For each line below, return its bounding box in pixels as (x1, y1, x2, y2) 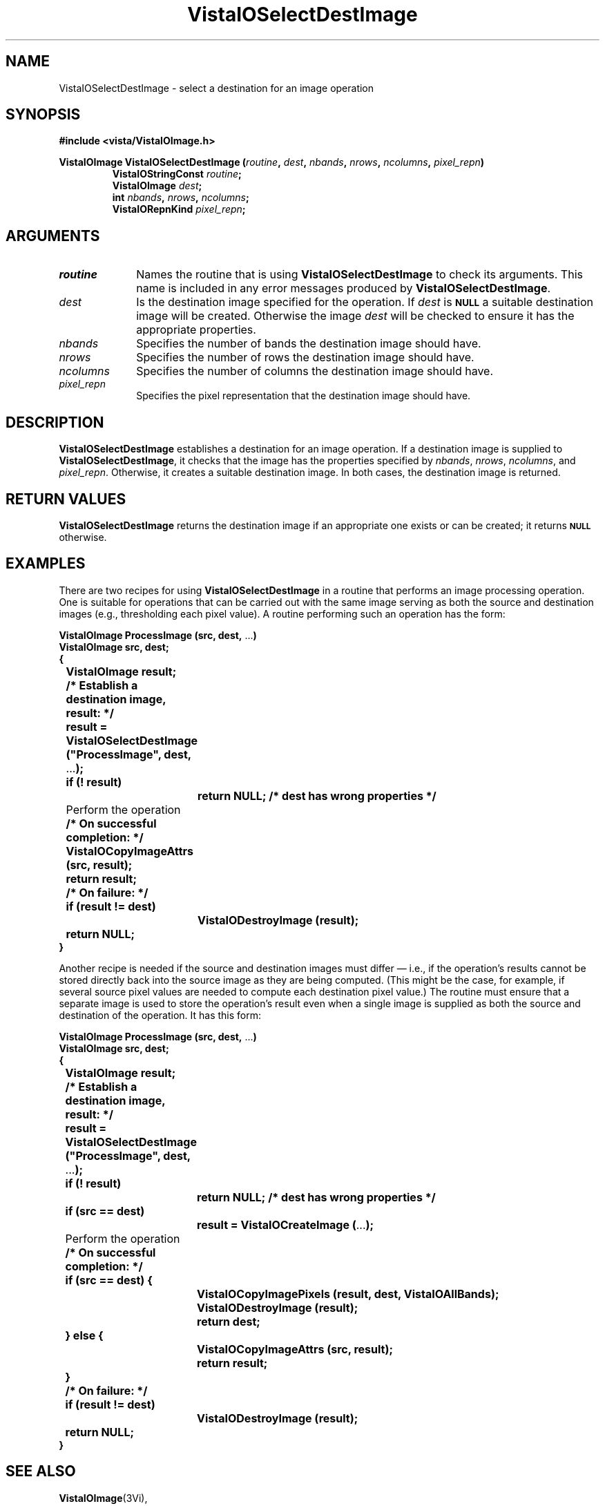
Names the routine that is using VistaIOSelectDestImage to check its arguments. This (136, 267, 583, 282)
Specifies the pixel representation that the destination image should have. (136, 390, 471, 402)
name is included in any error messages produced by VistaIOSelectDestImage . (136, 281, 551, 296)
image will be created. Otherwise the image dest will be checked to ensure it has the (136, 309, 575, 323)
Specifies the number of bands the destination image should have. (136, 336, 481, 351)
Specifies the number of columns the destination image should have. (136, 364, 494, 379)
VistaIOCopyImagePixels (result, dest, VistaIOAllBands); (197, 1286, 499, 1301)
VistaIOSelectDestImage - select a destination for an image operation (59, 82, 374, 94)
